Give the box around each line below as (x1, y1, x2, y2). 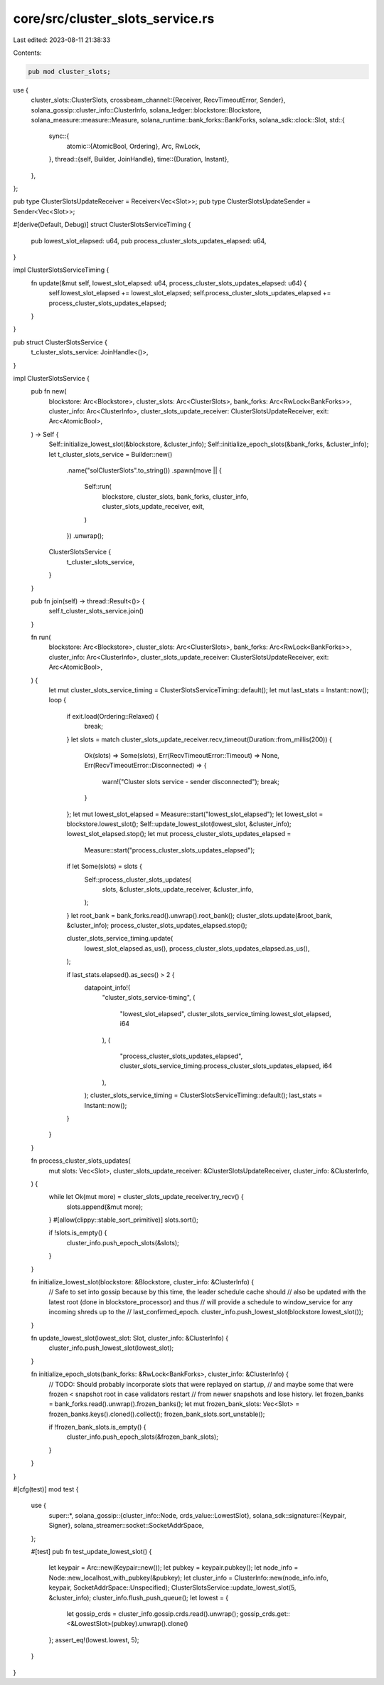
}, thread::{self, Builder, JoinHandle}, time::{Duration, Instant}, (48, 155, 230, 164)
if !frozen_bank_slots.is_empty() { (48, 1423, 146, 1432)
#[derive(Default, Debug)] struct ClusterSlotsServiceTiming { (13, 221, 191, 229)
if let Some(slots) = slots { (66, 862, 142, 871)
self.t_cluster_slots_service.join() (48, 607, 144, 616)
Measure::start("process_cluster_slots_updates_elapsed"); (84, 845, 255, 854)
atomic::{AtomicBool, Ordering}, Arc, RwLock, (66, 142, 201, 150)
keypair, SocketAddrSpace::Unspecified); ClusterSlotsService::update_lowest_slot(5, (48, 1583, 297, 1592)
